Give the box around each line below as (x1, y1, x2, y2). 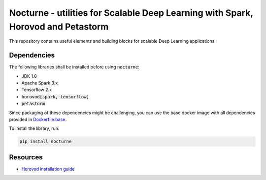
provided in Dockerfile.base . (9, 116, 66, 122)
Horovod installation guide (21, 166, 75, 172)
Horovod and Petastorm (9, 21, 109, 32)
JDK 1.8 (21, 73, 37, 79)
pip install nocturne (19, 139, 72, 145)
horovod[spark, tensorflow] (21, 94, 90, 99)
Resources (9, 153, 43, 161)
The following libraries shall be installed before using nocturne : (9, 64, 140, 70)
